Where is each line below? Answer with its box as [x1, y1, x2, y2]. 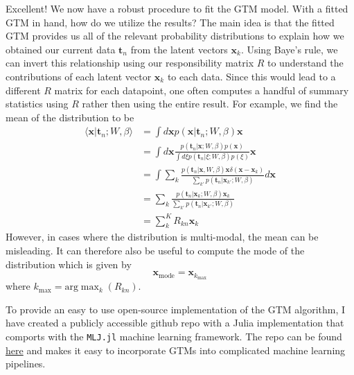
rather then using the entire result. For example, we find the [82, 96, 338, 111]
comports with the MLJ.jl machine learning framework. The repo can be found [6, 329, 342, 343]
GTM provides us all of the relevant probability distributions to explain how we [6, 28, 344, 43]
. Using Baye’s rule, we [240, 42, 338, 56]
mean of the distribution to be [6, 110, 134, 124]
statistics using [6, 96, 69, 111]
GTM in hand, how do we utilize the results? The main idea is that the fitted [6, 15, 335, 29]
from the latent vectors [130, 42, 228, 56]
